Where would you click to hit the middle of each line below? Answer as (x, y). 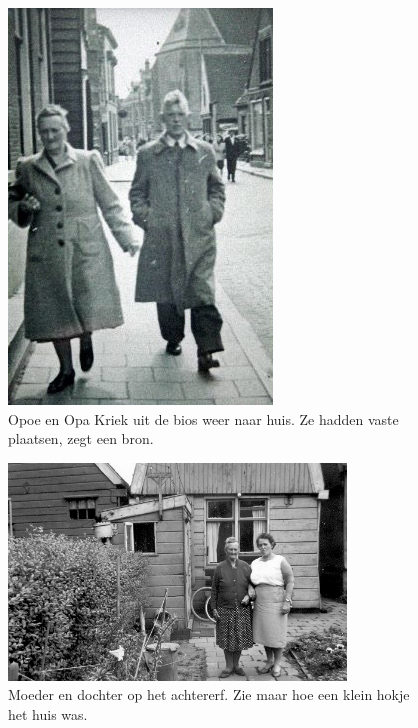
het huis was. (48, 713)
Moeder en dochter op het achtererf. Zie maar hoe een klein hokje (209, 694)
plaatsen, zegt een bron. (81, 438)
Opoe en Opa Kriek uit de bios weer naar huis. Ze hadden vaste (203, 418)
